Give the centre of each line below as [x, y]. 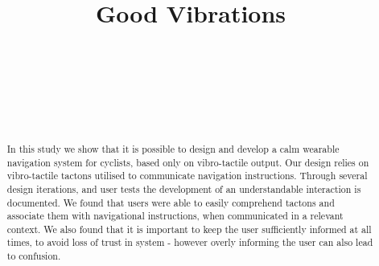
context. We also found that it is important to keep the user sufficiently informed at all [189, 229]
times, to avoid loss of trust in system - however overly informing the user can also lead [190, 242]
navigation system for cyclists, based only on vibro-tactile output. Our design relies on [188, 162]
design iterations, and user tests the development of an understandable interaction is [184, 188]
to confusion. [34, 256]
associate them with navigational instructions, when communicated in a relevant [175, 216]
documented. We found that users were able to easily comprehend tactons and [171, 202]
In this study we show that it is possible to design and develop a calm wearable [173, 148]
